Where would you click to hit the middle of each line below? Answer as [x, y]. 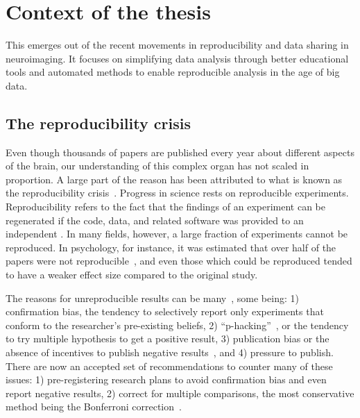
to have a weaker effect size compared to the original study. [132, 275]
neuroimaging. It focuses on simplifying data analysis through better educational [177, 58]
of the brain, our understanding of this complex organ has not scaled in [157, 166]
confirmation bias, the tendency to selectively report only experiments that [165, 311]
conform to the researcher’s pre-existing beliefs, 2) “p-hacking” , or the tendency [177, 325]
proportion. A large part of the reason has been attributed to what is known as [174, 179]
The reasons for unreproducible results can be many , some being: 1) [152, 298]
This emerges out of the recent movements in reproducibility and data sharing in [177, 45]
